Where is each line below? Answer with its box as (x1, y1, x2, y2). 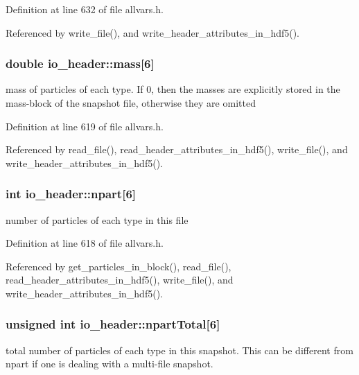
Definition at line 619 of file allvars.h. (6, 119, 164, 133)
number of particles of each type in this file (6, 212, 189, 227)
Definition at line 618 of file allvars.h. (6, 236, 164, 250)
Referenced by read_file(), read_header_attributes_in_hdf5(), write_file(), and (6, 142, 348, 157)
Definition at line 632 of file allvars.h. (6, 2, 164, 16)
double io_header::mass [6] (6, 55, 155, 72)
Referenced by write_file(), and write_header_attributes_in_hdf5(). (6, 25, 300, 40)
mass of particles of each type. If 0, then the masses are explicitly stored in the (6, 82, 340, 96)
